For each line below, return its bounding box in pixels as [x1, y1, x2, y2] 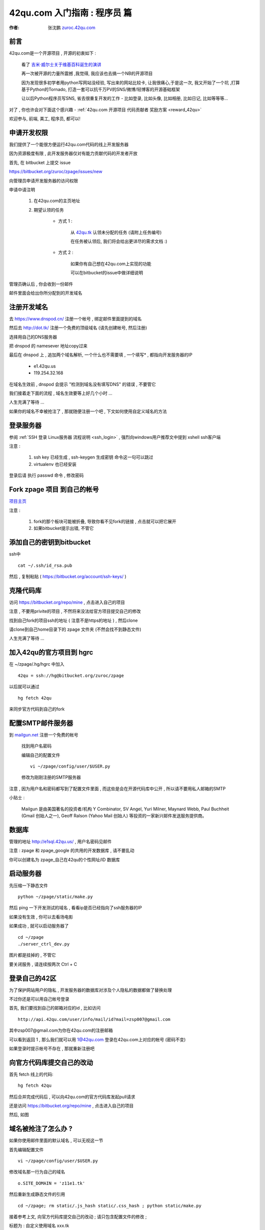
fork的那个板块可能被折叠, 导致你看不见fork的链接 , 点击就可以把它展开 [33, 518, 177, 524]
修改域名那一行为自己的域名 [9, 1169, 65, 1175]
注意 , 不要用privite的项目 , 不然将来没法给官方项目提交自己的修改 [9, 608, 141, 615]
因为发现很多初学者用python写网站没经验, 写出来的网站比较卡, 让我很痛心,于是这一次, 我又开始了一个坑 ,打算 [21, 79, 240, 86]
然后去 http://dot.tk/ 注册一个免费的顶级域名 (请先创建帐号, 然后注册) [9, 325, 147, 331]
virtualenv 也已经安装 [33, 461, 77, 467]
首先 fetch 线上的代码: [9, 1071, 53, 1077]
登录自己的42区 [9, 974, 56, 983]
